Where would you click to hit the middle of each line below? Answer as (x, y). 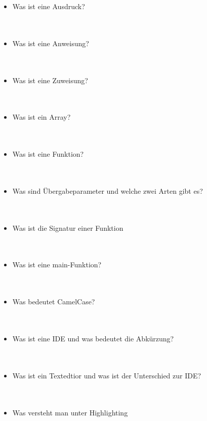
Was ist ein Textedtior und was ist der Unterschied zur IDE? (107, 375)
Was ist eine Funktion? (48, 154)
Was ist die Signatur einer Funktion (68, 227)
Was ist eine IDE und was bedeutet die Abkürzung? (93, 339)
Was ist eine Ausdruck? (49, 6)
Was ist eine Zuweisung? (50, 80)
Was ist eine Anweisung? (51, 43)
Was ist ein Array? (42, 117)
